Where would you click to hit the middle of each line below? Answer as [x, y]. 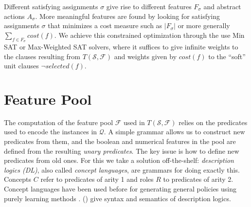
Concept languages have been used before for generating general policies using [120, 189]
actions [14, 16]
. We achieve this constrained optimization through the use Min [149, 35]
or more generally [204, 25]
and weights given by [145, 56]
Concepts [18, 179]
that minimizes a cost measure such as [105, 25]
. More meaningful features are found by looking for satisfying [128, 16]
